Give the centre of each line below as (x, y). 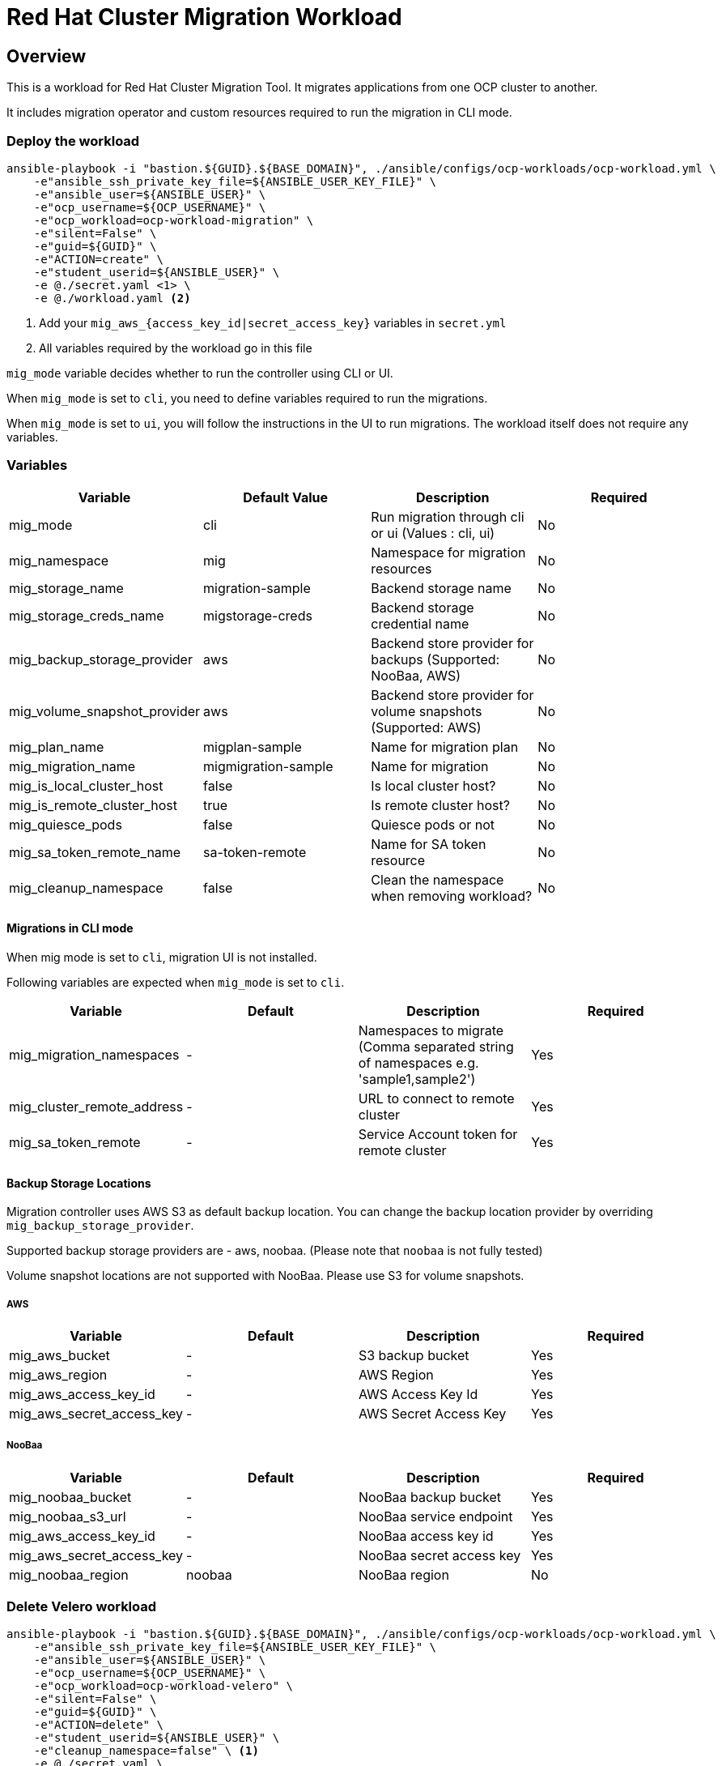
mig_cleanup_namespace (86, 887)
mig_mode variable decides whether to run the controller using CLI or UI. (200, 373)
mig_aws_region (58, 1374)
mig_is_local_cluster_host (86, 785)
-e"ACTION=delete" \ (98, 1725)
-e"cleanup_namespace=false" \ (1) (146, 1751)
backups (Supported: (435, 659)
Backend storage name (441, 588)
